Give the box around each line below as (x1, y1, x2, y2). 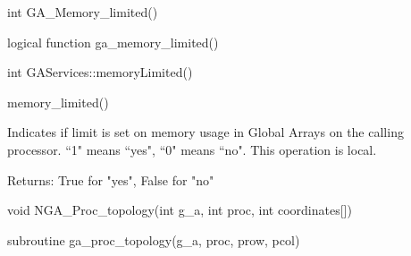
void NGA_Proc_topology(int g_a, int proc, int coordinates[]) (7, 201, 352, 219)
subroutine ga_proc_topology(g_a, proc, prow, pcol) (7, 230, 300, 249)
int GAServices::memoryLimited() (7, 63, 193, 81)
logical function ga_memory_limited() (7, 32, 219, 51)
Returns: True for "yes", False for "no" (7, 170, 214, 189)
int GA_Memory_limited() (7, 3, 158, 21)
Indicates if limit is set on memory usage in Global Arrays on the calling (7, 123, 404, 141)
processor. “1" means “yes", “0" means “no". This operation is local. (7, 140, 377, 158)
